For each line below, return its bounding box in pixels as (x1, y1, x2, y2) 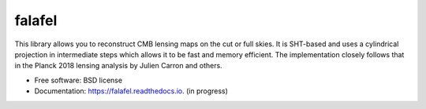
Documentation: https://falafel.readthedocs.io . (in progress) (34, 86, 229, 96)
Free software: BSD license (34, 75, 122, 85)
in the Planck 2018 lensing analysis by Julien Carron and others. (14, 61, 222, 71)
